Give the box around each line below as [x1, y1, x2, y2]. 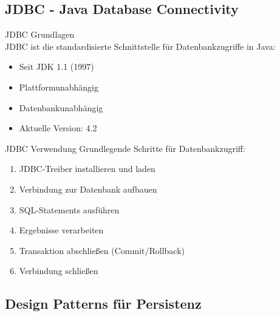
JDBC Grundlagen [5, 28, 75, 41]
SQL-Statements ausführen [19, 203, 120, 216]
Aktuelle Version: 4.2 [19, 122, 97, 134]
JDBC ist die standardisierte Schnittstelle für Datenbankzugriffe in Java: [5, 39, 276, 52]
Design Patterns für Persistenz [5, 294, 202, 313]
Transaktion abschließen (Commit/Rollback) [19, 244, 185, 256]
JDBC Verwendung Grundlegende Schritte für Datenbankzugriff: [5, 142, 245, 154]
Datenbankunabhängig [19, 101, 103, 114]
